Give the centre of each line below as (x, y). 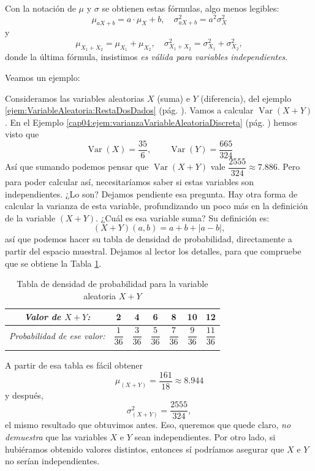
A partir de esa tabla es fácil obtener (74, 365)
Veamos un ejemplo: (43, 77)
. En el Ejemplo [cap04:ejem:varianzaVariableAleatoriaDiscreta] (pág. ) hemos (151, 122)
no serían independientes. (52, 461)
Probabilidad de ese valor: (57, 335)
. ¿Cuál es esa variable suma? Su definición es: (183, 217)
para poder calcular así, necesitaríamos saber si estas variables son (130, 182)
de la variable (30, 217)
